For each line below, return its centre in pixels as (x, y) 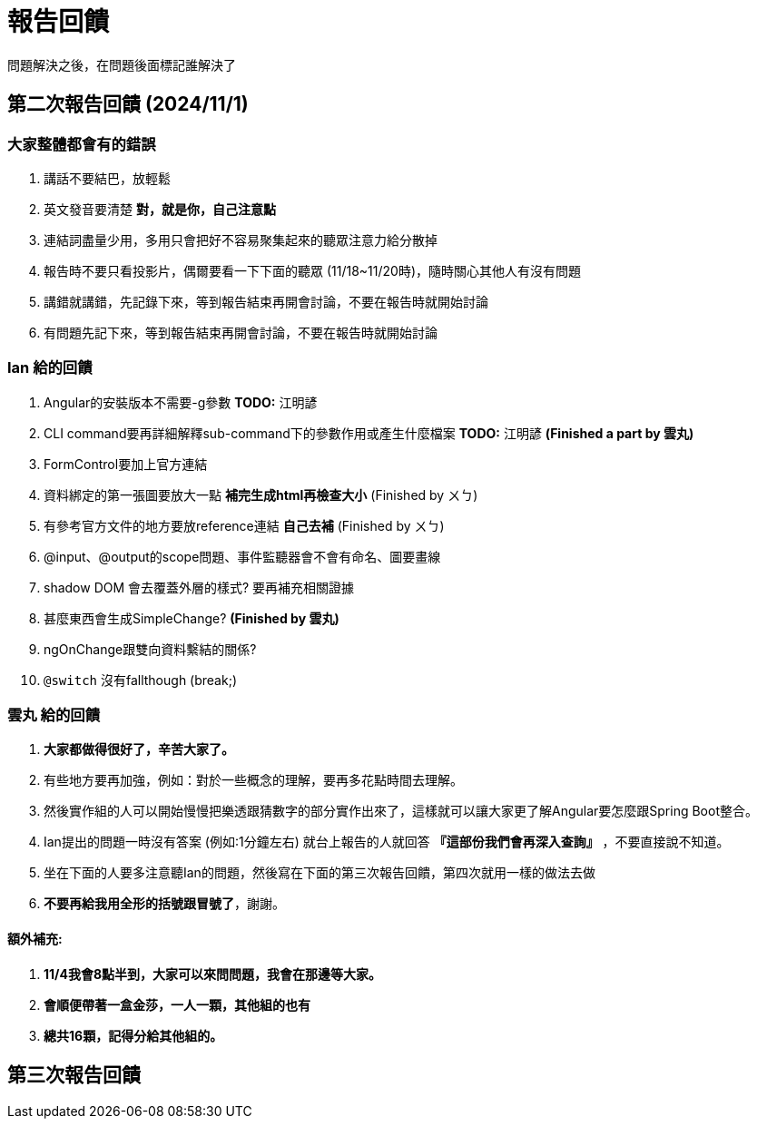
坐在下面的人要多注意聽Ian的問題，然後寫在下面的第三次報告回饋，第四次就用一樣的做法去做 (320, 873)
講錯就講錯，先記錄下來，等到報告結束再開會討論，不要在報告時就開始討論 (266, 301)
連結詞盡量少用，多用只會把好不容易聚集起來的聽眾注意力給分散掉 (241, 240)
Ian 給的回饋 (50, 368)
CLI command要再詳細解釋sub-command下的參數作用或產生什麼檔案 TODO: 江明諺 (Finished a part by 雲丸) (369, 433)
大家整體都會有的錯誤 (82, 144)
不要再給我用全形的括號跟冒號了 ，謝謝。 (164, 904)
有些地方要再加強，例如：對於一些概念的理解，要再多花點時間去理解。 (253, 780)
